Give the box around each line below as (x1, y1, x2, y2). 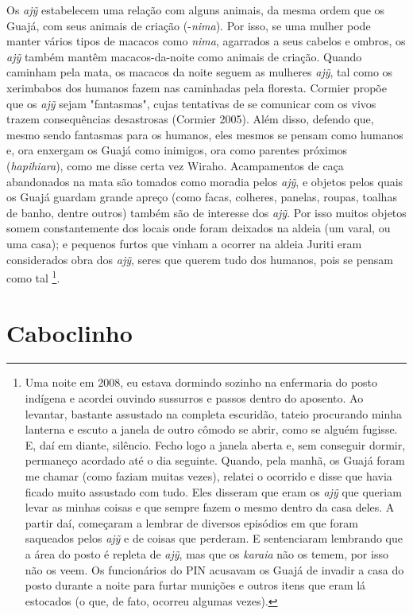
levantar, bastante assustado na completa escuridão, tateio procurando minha (25, 405, 403, 422)
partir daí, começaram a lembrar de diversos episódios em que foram (25, 514, 358, 531)
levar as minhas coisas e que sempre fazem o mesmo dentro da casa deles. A (25, 499, 395, 516)
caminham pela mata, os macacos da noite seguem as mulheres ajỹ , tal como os (6, 64, 393, 80)
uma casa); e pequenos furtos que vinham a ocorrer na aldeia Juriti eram (6, 235, 362, 251)
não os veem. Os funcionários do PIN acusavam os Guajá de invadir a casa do (25, 561, 404, 578)
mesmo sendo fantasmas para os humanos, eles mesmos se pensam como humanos (6, 126, 403, 142)
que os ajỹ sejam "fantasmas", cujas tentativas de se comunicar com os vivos (6, 95, 376, 111)
